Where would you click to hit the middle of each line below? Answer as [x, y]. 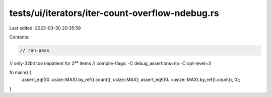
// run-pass [35, 50]
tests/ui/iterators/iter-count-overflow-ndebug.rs [114, 13]
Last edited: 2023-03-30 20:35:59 [45, 28]
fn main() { [20, 72]
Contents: [19, 37]
